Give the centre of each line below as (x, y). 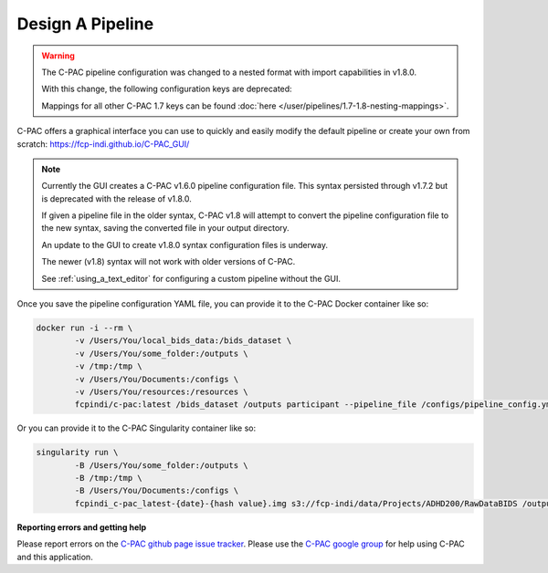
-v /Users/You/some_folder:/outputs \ (161, 353)
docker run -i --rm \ (84, 328)
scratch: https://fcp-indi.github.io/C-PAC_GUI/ (103, 144)
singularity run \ (77, 453)
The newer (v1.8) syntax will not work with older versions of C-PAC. (169, 262)
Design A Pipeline (85, 24)
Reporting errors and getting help (82, 527)
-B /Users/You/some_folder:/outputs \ (161, 465)
